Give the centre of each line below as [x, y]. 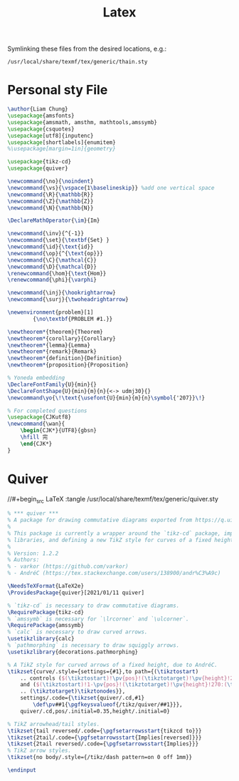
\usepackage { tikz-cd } [39, 162]
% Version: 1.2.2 [33, 553]
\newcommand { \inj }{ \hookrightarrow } [62, 293]
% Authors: [23, 560]
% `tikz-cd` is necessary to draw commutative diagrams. [94, 606]
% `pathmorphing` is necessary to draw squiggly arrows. [94, 645]
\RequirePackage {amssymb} [46, 626]
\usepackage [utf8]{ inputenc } [51, 136]
